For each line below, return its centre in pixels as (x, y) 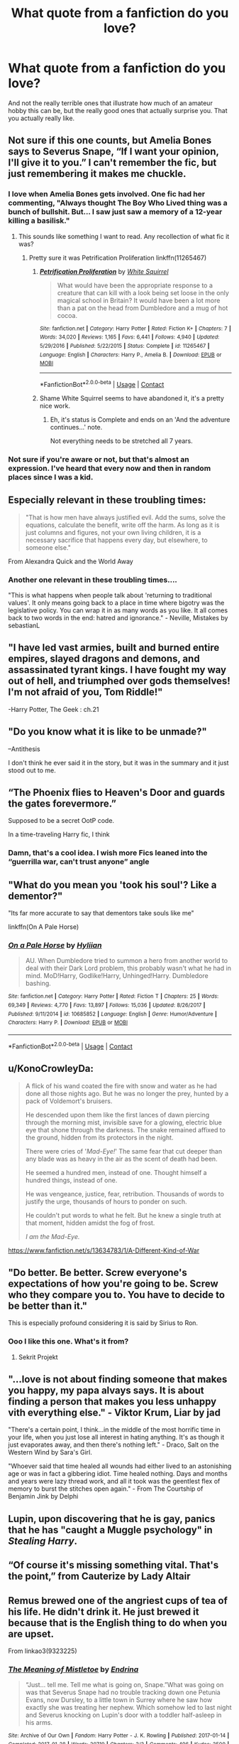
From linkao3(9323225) (43, 1651)
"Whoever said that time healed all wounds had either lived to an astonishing (120, 1466)
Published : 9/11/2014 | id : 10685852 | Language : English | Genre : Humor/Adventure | (112, 1014)
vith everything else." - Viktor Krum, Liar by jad (114, 1413)
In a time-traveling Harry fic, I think (59, 834)
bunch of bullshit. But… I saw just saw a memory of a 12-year (115, 212)
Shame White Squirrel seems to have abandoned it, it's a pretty (132, 398)
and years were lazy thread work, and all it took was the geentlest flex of (114, 1482)
